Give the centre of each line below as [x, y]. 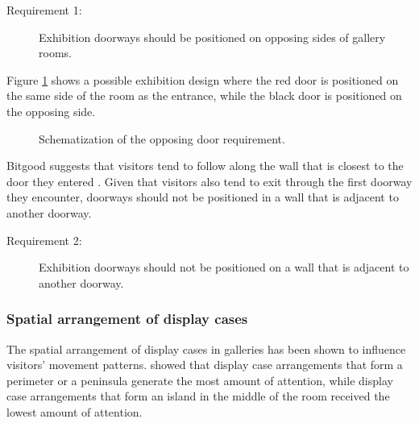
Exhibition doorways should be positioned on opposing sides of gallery [212, 37]
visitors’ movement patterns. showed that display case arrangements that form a [205, 365]
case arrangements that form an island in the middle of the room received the [198, 396]
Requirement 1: [44, 10]
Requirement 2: [44, 240]
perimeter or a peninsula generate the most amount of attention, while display [200, 380]
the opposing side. [51, 111]
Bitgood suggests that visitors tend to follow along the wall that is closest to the [205, 166]
